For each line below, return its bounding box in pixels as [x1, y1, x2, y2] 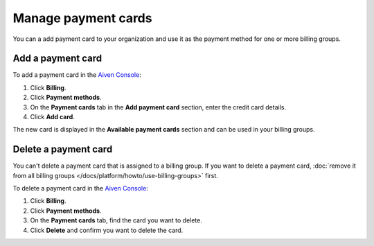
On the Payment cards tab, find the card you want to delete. [30, 216, 202, 225]
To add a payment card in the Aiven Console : [12, 71, 141, 79]
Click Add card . [30, 113, 75, 121]
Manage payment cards [12, 10, 152, 26]
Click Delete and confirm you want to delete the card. [30, 226, 184, 234]
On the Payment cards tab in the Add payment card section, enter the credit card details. [30, 103, 287, 111]
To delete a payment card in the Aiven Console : [12, 184, 148, 193]
